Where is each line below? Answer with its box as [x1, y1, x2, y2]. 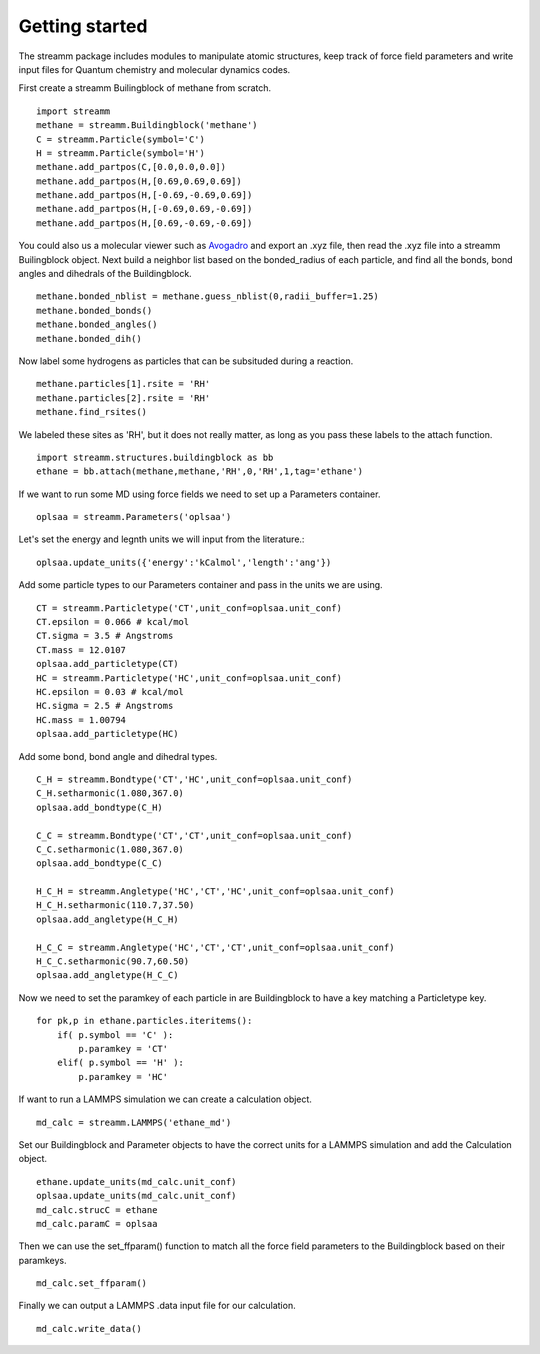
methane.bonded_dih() [36, 333, 142, 344]
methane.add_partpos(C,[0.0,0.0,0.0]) [36, 161, 227, 173]
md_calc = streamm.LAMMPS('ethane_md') [36, 1116, 232, 1128]
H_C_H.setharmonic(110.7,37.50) [36, 900, 195, 911]
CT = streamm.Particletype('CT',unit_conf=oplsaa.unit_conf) [36, 602, 342, 614]
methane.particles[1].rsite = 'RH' [36, 378, 211, 390]
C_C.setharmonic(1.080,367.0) [36, 843, 185, 855]
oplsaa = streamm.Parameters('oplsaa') [36, 511, 232, 523]
